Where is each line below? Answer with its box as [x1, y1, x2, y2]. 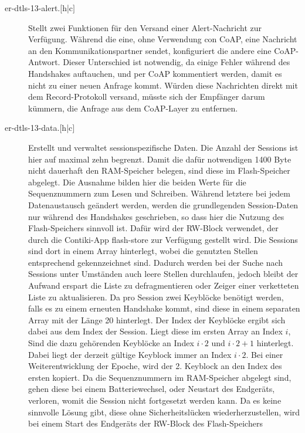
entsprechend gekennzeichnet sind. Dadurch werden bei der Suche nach [28, 256, 283, 268]
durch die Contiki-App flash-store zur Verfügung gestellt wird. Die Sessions [28, 233, 298, 245]
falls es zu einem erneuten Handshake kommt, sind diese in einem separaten [28, 302, 300, 314]
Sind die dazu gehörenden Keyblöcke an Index [28, 337, 194, 349]
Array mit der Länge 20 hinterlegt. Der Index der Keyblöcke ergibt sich [28, 313, 286, 326]
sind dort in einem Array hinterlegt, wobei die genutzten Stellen [28, 245, 258, 257]
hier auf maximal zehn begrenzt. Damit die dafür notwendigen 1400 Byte [28, 153, 292, 165]
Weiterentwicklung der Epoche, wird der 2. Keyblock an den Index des [28, 360, 282, 372]
